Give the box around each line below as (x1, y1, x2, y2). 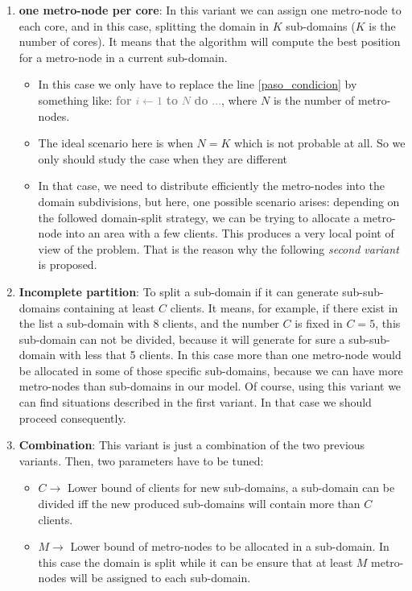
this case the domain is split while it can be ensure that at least (38, 553, 353, 570)
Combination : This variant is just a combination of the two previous (19, 436, 365, 453)
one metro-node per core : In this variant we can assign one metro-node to (19, 2, 402, 18)
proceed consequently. (19, 409, 126, 426)
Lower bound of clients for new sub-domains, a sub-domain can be (68, 479, 395, 496)
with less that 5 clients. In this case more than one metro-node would (59, 346, 402, 363)
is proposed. (38, 256, 97, 273)
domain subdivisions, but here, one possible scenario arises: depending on (38, 192, 400, 209)
